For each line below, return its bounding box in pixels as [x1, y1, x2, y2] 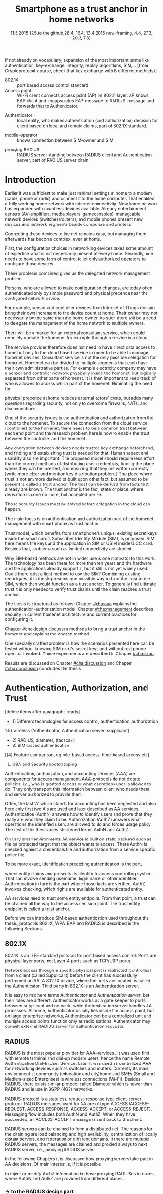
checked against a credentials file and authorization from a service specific [5, 846, 156, 852]
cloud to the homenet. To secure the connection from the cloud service [5, 420, 148, 426]
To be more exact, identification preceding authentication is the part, [5, 861, 142, 867]
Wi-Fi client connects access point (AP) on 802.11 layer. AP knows [17, 93, 149, 98]
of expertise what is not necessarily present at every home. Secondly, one [5, 250, 154, 256]
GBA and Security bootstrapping [12, 761, 77, 767]
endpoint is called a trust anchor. [5, 906, 71, 912]
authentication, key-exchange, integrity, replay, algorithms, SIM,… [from [5, 62, 149, 68]
